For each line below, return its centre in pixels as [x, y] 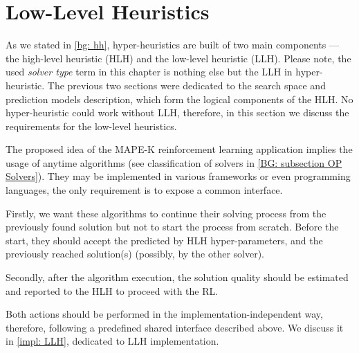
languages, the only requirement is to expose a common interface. [144, 190]
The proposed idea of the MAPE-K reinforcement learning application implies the [179, 149]
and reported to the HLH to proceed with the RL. [112, 290]
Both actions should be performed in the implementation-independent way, [164, 314]
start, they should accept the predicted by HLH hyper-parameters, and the [164, 240]
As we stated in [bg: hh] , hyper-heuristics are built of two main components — [172, 45]
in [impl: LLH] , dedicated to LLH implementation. [112, 341]
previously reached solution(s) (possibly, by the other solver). [135, 254]
